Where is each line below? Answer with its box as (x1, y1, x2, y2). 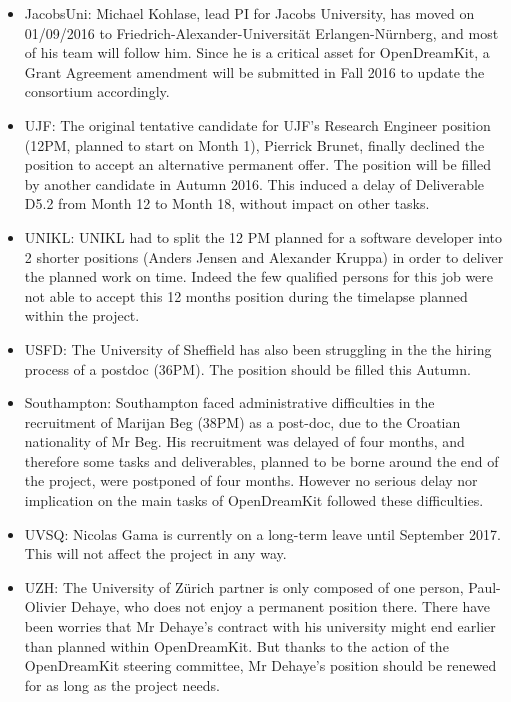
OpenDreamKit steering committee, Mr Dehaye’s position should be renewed (24, 655, 497, 676)
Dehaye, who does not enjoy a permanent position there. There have (71, 596, 491, 617)
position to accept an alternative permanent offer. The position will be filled (24, 154, 491, 175)
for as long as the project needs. (24, 674, 220, 695)
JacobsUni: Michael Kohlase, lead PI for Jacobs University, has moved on (24, 3, 475, 23)
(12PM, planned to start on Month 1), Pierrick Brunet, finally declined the (24, 134, 485, 155)
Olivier (24, 596, 67, 617)
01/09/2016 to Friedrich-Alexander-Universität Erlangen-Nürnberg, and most (24, 22, 499, 43)
